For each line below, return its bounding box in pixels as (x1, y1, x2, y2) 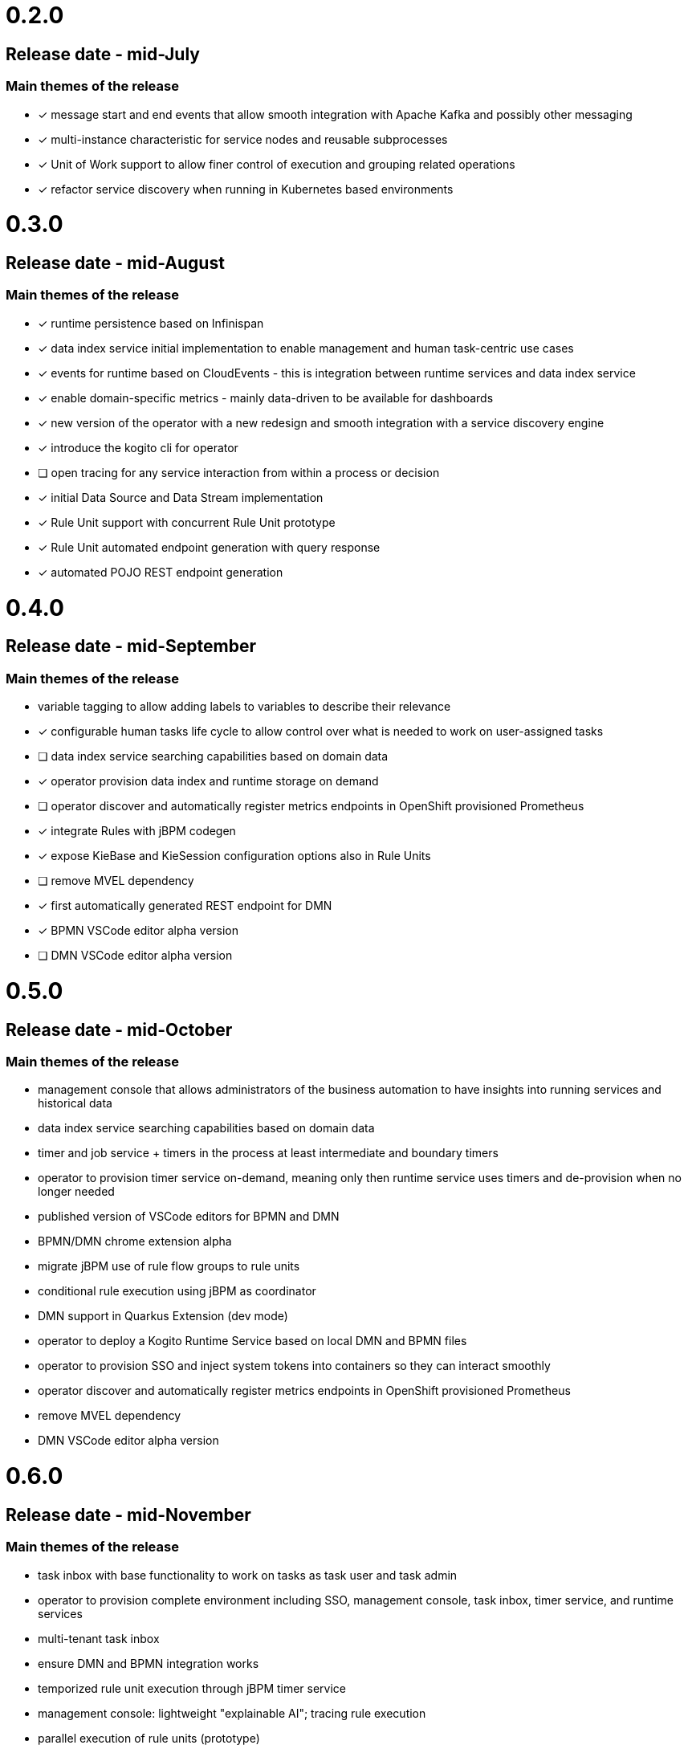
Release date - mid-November (6, 1504, 251, 1525)
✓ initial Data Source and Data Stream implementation (38, 490, 324, 504)
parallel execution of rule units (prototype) (38, 1731, 260, 1745)
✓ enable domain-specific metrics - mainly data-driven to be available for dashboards (38, 390, 494, 405)
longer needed (38, 1184, 115, 1199)
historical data (38, 1096, 112, 1111)
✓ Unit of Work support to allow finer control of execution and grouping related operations (38, 157, 515, 171)
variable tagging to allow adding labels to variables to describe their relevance (38, 699, 451, 714)
